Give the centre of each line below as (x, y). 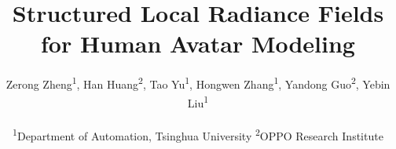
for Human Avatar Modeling (198, 44)
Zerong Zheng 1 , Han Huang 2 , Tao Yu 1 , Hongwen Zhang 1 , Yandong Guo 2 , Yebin (198, 83)
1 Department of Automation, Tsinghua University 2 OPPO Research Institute (198, 135)
